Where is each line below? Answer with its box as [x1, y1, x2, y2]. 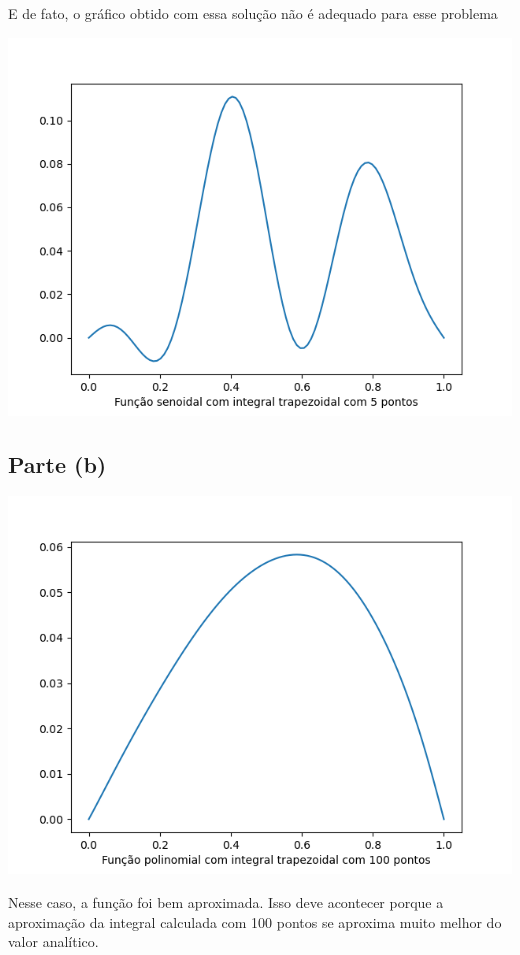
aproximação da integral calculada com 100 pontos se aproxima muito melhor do [8, 911, 502, 932]
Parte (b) [8, 448, 107, 479]
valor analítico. [8, 931, 99, 952]
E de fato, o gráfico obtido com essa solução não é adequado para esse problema [8, 3, 498, 23]
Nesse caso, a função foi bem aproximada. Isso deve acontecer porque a [8, 891, 444, 912]
